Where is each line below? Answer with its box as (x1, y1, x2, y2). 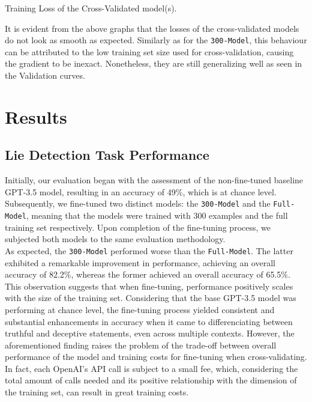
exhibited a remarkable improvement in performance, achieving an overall (5, 256, 275, 269)
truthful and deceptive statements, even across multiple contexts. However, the (5, 327, 295, 340)
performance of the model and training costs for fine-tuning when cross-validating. (5, 350, 307, 363)
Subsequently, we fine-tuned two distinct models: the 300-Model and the (5, 197, 271, 210)
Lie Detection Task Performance (5, 145, 209, 164)
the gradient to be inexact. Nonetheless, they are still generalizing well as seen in (5, 57, 302, 70)
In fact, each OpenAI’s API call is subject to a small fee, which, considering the (5, 362, 298, 374)
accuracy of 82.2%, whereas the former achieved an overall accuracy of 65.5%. (5, 268, 290, 281)
